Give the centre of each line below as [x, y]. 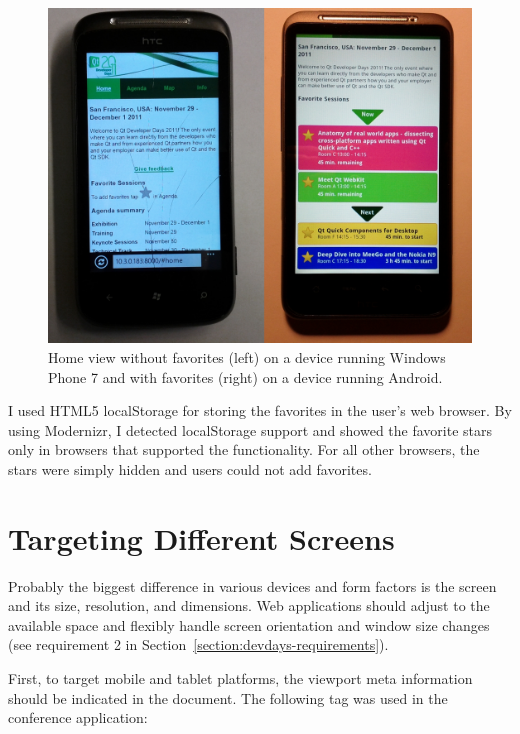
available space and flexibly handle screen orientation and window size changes [249, 624]
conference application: [78, 717]
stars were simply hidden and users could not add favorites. [190, 468]
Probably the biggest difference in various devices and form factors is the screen [252, 585]
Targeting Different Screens [201, 537]
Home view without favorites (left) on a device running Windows [247, 356]
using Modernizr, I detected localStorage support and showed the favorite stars [250, 429]
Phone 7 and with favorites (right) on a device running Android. [245, 376]
